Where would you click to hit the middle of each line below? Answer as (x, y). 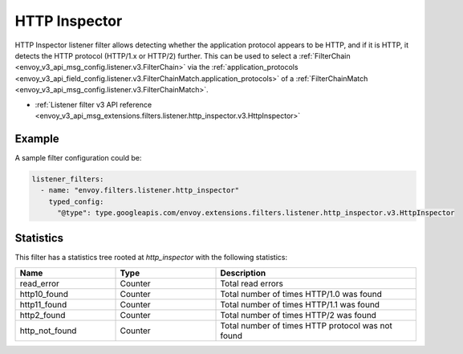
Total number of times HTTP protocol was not (307, 325)
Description (243, 273)
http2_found (43, 315)
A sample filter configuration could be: (78, 157)
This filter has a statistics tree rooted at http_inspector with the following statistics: (151, 258)
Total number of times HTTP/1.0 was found (301, 294)
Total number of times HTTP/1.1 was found (300, 304)
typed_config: (76, 201)
